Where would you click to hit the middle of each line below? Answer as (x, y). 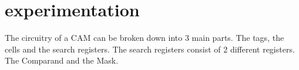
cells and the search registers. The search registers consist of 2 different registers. (150, 49)
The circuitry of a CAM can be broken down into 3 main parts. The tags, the (145, 38)
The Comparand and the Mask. (62, 60)
